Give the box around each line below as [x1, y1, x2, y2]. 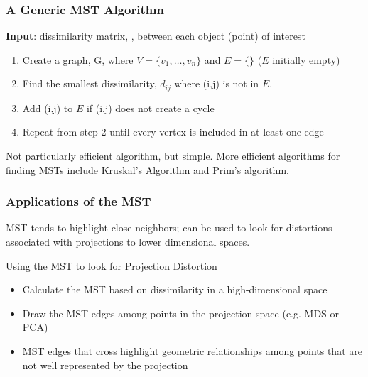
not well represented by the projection [22, 357, 188, 372]
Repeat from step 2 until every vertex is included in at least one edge [22, 124, 324, 139]
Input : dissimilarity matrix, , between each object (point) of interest [6, 28, 305, 43]
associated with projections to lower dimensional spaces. [6, 234, 250, 249]
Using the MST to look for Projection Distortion [6, 258, 217, 273]
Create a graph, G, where [22, 52, 134, 67]
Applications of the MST [6, 192, 151, 210]
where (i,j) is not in [174, 76, 259, 91]
